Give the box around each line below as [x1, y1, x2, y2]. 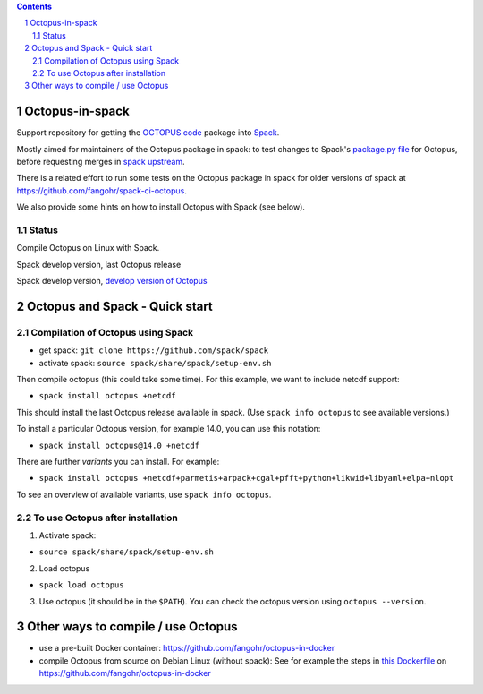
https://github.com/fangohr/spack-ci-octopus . [16, 184, 187, 196]
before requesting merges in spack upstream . [16, 157, 185, 167]
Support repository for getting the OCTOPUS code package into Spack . [16, 127, 280, 138]
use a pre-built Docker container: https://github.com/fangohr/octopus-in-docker [38, 643, 335, 654]
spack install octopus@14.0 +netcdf [38, 440, 200, 450]
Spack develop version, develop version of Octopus [16, 276, 208, 287]
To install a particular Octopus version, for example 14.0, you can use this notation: [16, 424, 321, 434]
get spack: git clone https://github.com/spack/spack [38, 345, 269, 356]
